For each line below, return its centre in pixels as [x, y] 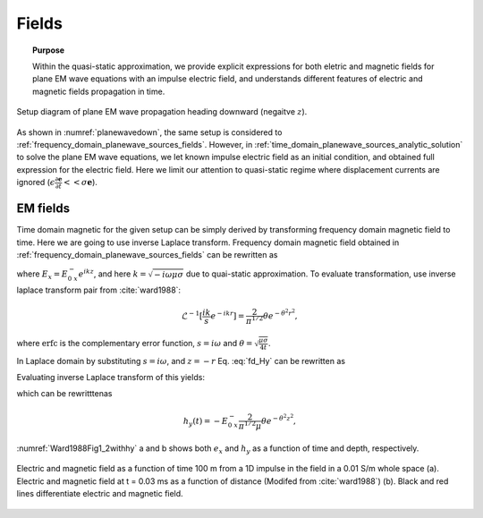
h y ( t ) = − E [205, 422]
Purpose [49, 50]
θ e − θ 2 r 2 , [280, 314]
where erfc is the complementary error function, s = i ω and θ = [135, 343]
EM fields [43, 209]
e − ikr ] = [228, 315]
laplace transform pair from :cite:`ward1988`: [99, 290]
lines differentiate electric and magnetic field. [100, 494]
